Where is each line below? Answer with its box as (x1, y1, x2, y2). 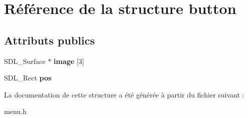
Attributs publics (4, 32, 95, 47)
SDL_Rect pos (4, 72, 52, 83)
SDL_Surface (4, 55, 46, 66)
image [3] (53, 55, 84, 66)
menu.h (4, 106, 27, 116)
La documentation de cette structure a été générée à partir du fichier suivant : (4, 89, 244, 99)
